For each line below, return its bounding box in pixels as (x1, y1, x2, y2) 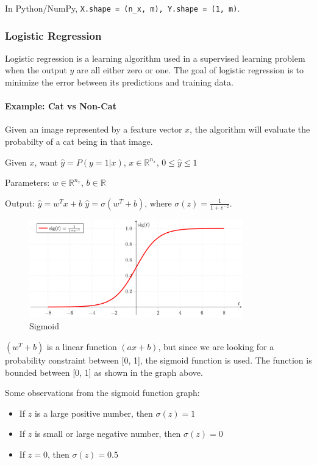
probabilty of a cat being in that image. (5, 135, 153, 148)
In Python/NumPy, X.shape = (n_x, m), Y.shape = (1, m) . (5, 2, 240, 14)
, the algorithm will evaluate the (190, 123, 310, 136)
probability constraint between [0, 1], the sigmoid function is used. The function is (5, 354, 312, 366)
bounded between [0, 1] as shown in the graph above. (5, 365, 203, 378)
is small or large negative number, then (34, 427, 181, 440)
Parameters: (5, 176, 50, 189)
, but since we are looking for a (158, 340, 274, 353)
